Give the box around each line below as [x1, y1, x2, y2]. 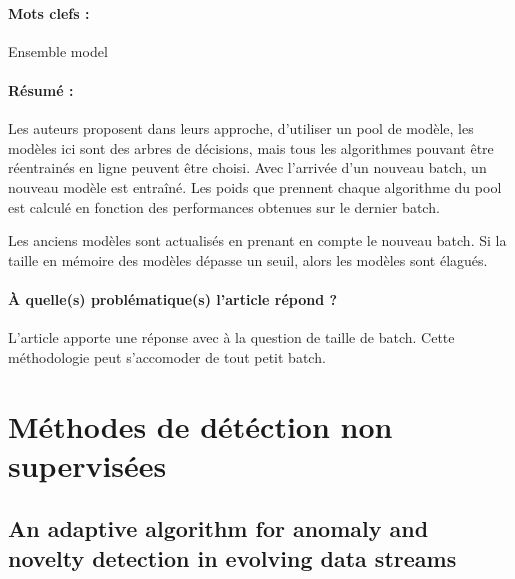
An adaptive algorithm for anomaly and [8, 513, 429, 544]
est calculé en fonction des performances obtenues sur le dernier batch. [8, 196, 440, 217]
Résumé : [8, 79, 74, 100]
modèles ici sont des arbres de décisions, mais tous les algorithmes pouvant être [8, 137, 494, 158]
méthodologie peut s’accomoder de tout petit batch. [8, 346, 326, 367]
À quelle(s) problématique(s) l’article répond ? [8, 288, 338, 309]
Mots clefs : [8, 2, 90, 23]
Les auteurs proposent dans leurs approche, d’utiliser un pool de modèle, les [8, 118, 474, 139]
